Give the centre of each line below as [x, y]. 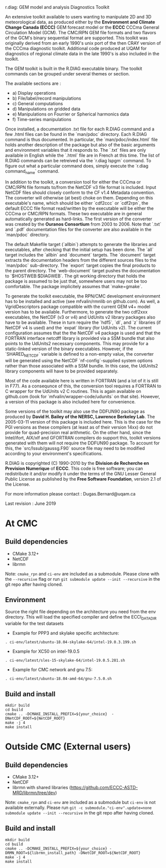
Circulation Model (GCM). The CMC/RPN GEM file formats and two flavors [81, 32]
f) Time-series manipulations [42, 119]
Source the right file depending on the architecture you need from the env [81, 612]
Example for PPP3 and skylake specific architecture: [66, 633]
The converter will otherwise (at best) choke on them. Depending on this [79, 197]
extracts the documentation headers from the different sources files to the [81, 260]
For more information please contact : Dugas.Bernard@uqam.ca [70, 494]
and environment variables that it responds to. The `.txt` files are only [76, 150]
